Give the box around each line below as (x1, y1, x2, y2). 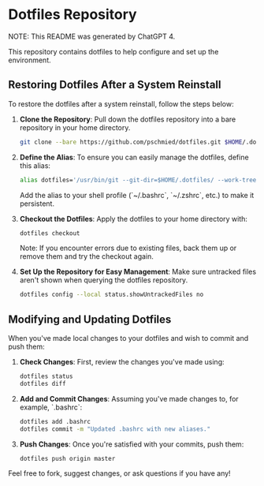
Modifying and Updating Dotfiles (8, 312, 172, 326)
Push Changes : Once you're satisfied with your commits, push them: (19, 439, 244, 449)
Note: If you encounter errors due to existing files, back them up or (19, 243, 237, 253)
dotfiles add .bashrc (19, 417, 91, 425)
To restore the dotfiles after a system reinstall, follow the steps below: (8, 99, 234, 108)
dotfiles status (19, 372, 73, 380)
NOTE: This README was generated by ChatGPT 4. (8, 32, 176, 41)
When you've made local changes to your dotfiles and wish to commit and (8, 334, 249, 343)
